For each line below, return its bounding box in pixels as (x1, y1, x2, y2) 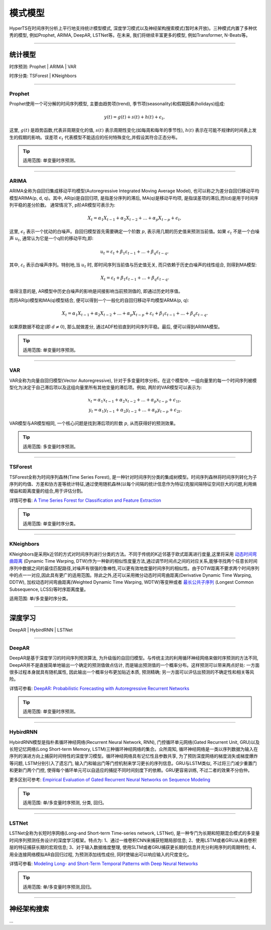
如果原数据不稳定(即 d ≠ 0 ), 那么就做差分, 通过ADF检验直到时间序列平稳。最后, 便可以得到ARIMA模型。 (9, 324, 223, 330)
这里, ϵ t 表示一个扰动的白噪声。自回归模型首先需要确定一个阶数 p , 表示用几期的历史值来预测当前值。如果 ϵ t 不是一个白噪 (9, 228, 260, 236)
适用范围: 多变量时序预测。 (23, 443, 78, 449)
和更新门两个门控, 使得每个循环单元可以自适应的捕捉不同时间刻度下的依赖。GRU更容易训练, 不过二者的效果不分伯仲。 (9, 767, 252, 773)
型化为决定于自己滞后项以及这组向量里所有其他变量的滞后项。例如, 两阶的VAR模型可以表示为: (9, 384, 202, 391)
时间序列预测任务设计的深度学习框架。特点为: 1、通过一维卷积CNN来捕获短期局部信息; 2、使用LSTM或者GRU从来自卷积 (9, 837, 257, 843)
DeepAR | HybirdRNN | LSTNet (9, 627, 73, 633)
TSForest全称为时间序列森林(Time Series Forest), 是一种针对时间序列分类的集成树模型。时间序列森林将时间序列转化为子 (9, 474, 257, 480)
